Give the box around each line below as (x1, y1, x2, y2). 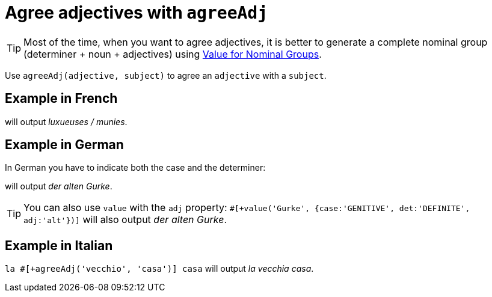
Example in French (5, 91, 118, 106)
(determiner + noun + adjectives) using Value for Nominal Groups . (23, 47, 322, 60)
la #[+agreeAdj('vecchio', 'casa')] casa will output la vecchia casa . (5, 263, 314, 274)
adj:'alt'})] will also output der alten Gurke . (23, 213, 227, 226)
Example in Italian (5, 237, 113, 253)
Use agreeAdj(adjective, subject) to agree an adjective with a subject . (5, 70, 327, 81)
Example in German (5, 137, 124, 153)
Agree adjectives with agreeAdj (5, 2, 268, 23)
